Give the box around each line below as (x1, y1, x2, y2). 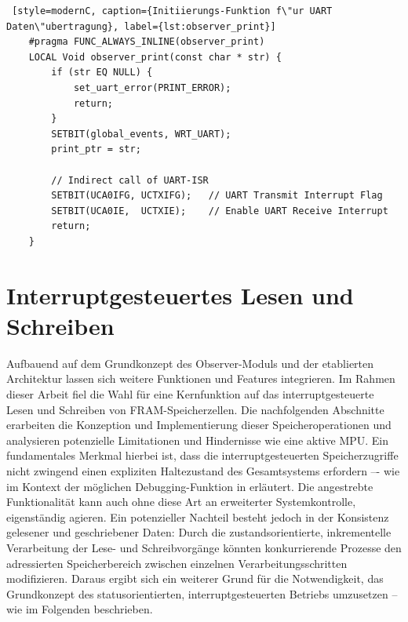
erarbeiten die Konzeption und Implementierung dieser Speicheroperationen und (6, 416, 392, 433)
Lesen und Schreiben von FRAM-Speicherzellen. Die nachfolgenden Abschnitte (6, 401, 384, 417)
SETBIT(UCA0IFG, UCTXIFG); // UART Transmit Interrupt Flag (51, 190, 383, 202)
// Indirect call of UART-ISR (51, 174, 209, 186)
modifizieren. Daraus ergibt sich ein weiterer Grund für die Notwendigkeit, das (6, 570, 384, 587)
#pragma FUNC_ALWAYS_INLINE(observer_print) (28, 36, 265, 48)
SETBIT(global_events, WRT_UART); (51, 128, 231, 140)
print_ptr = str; (51, 144, 141, 155)
